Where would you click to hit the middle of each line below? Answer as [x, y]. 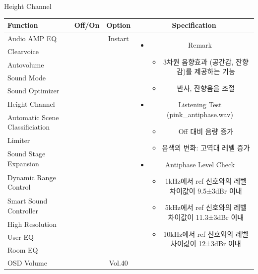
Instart [118, 38]
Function [23, 25]
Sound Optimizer [33, 91]
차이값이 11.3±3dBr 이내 [206, 217]
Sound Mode [27, 77]
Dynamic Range [32, 177]
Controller [23, 210]
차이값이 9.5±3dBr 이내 [206, 190]
